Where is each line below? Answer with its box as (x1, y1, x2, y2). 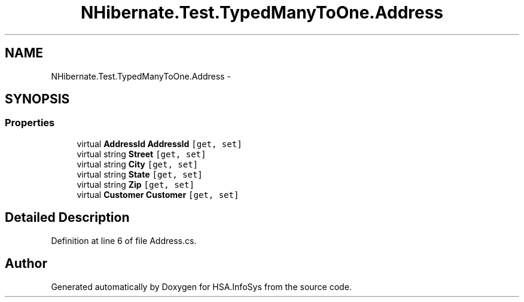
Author (5, 256, 47, 272)
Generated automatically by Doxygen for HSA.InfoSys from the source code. (51, 281, 352, 292)
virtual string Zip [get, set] (77, 179, 194, 190)
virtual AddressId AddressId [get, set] (77, 138, 242, 149)
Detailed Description (5, 210, 130, 225)
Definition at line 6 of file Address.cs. (51, 235, 197, 246)
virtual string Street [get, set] (77, 148, 206, 159)
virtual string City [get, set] (77, 158, 198, 169)
